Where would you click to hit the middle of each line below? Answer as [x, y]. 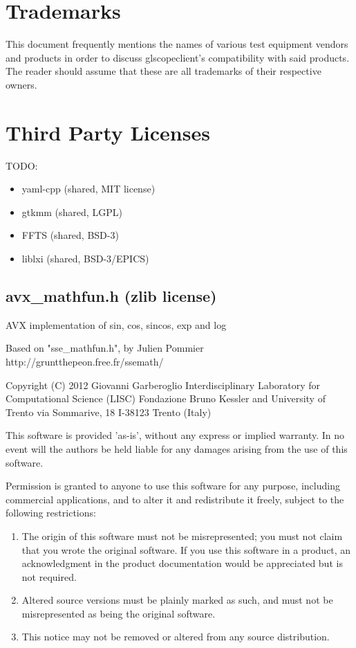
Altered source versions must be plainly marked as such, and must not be [177, 600]
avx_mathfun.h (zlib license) [111, 295]
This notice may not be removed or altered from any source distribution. [176, 637]
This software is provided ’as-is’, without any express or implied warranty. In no [175, 435]
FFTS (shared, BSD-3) [70, 235]
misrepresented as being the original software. [119, 613]
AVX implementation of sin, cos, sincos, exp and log [116, 324]
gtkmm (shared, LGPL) [72, 211]
